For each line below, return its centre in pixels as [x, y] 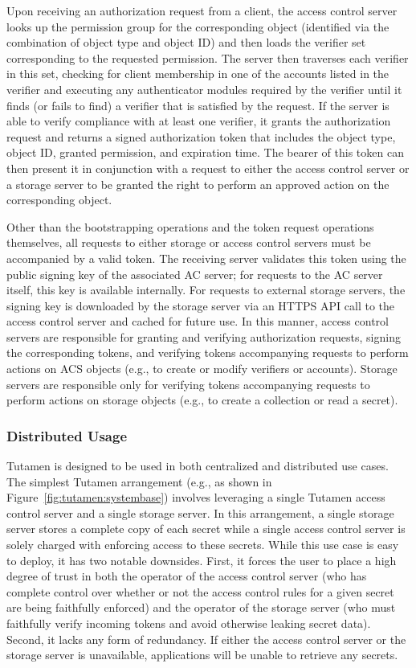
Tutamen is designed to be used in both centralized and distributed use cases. [198, 466]
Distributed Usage [67, 435]
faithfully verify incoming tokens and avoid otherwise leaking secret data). [189, 623]
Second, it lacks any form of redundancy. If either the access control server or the [206, 639]
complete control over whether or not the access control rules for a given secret [200, 591]
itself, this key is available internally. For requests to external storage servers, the [206, 290]
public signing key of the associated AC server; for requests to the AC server [195, 274]
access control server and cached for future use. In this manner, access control [198, 321]
